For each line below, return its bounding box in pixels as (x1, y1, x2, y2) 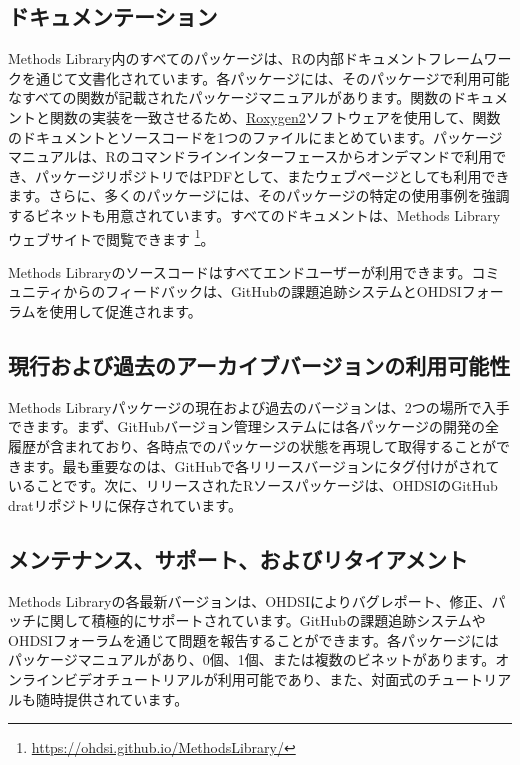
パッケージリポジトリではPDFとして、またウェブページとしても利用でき (35, 165, 510, 186)
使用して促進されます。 (49, 300, 202, 321)
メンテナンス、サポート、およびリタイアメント (8, 543, 469, 574)
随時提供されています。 (35, 688, 189, 709)
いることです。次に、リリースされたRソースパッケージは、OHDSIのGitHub (8, 475, 498, 496)
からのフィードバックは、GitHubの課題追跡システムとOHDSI (63, 281, 462, 302)
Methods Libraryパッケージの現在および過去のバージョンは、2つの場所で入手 (8, 396, 510, 417)
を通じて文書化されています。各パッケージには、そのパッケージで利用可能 (21, 67, 510, 88)
